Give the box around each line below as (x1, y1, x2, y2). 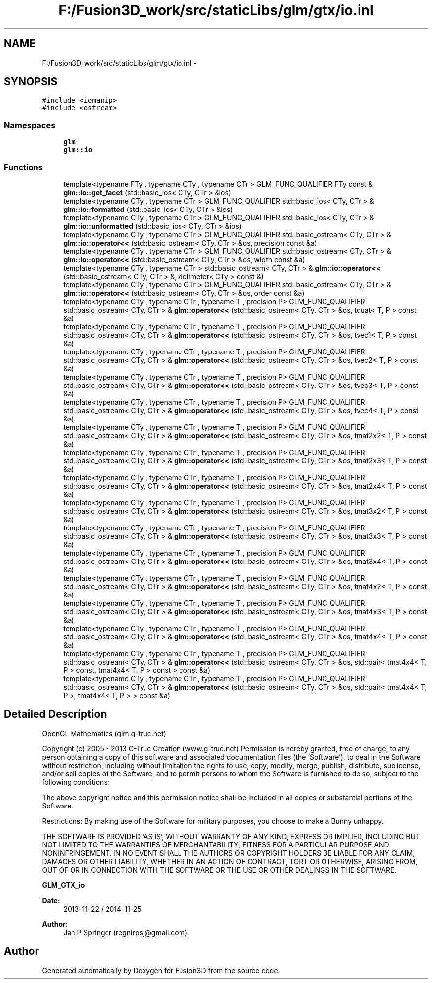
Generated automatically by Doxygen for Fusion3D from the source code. (42, 966, 280, 975)
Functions (4, 162, 43, 172)
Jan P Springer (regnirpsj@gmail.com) (63, 928, 188, 937)
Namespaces (4, 120, 56, 130)
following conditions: (42, 777, 109, 786)
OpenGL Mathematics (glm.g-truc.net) (42, 729, 166, 737)
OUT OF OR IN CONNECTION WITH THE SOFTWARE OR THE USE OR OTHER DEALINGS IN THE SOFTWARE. (42, 865, 396, 874)
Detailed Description (4, 708, 107, 721)
